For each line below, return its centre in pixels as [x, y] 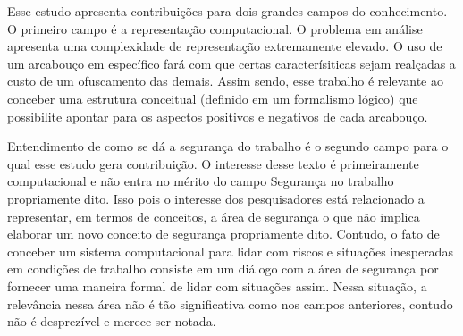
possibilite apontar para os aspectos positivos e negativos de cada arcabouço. [218, 116]
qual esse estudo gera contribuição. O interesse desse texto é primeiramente [213, 163]
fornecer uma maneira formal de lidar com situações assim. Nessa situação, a [217, 286]
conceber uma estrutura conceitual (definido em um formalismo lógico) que [213, 98]
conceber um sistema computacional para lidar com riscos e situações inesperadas [230, 251]
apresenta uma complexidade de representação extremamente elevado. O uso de [225, 46]
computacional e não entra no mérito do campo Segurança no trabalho [201, 181]
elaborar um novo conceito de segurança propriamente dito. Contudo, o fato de [223, 234]
